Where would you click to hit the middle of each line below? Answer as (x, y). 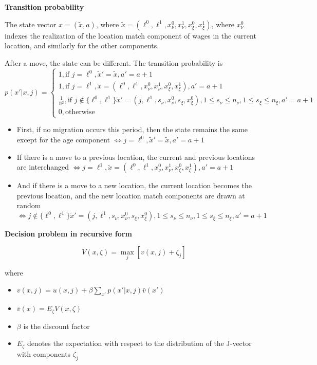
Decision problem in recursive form (68, 234)
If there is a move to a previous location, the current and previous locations (136, 157)
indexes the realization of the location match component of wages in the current (130, 35)
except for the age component (63, 140)
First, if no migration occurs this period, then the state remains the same (132, 129)
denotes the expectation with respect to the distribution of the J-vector (139, 343)
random (29, 205)
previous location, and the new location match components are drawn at (131, 195)
